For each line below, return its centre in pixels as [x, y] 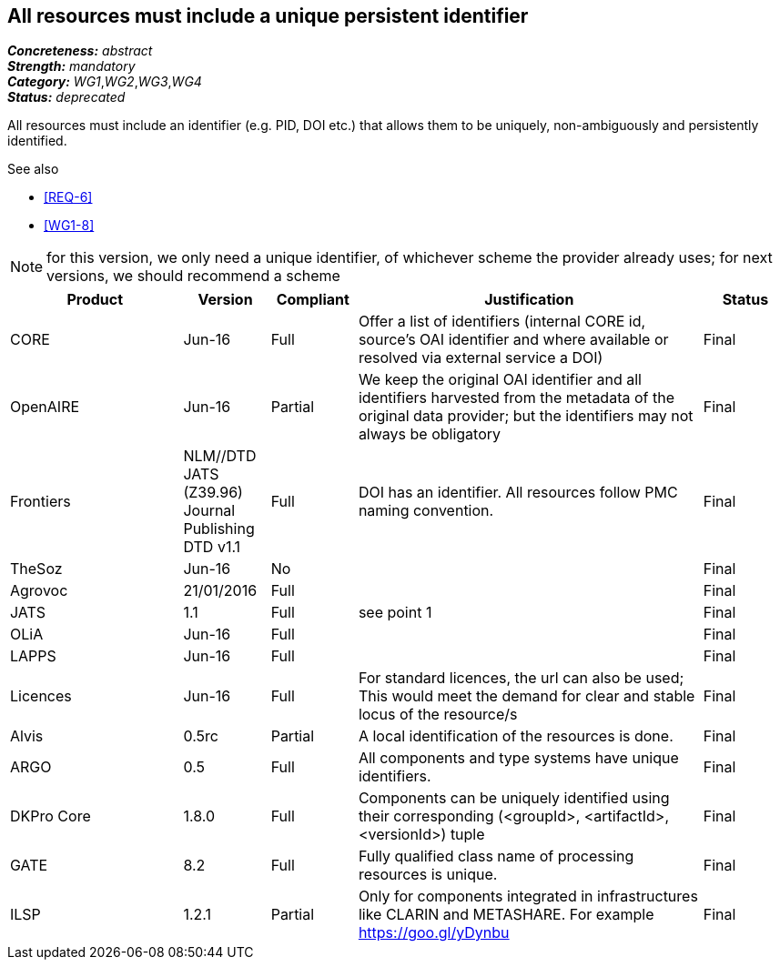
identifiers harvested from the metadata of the [516, 398]
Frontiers [41, 502]
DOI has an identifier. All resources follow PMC [518, 493]
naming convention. [426, 511]
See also [33, 169]
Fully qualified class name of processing [496, 856]
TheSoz [36, 569]
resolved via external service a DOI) [481, 358]
